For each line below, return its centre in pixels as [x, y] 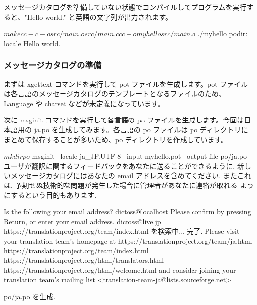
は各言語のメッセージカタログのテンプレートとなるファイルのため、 [115, 93]
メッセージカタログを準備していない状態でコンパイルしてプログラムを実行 [125, 7]
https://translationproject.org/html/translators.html [84, 260]
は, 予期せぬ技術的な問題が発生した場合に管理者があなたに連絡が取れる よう [129, 185]
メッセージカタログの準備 [53, 65]
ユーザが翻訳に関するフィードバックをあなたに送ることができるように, [120, 165]
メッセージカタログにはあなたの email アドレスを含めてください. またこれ [131, 175]
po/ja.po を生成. [30, 296]
